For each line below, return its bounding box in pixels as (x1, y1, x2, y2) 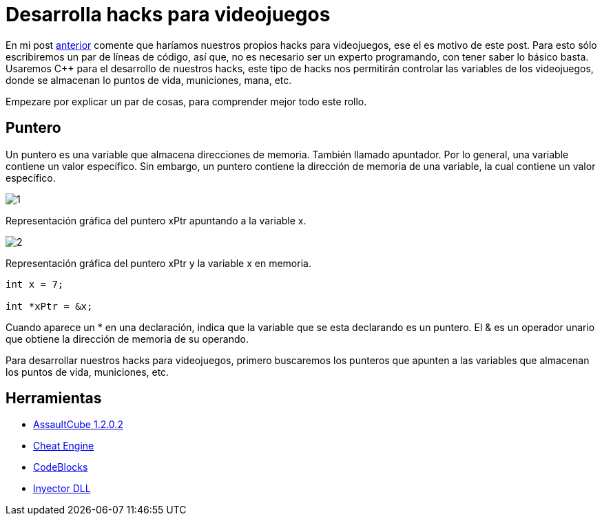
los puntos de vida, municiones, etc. (6, 365, 169, 378)
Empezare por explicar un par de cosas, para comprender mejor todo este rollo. (6, 95, 367, 107)
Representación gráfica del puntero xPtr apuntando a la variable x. (6, 214, 307, 226)
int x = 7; (6, 278, 64, 290)
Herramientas (6, 390, 102, 407)
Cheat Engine (33, 440, 94, 452)
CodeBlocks (33, 461, 88, 474)
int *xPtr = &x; (6, 300, 93, 312)
